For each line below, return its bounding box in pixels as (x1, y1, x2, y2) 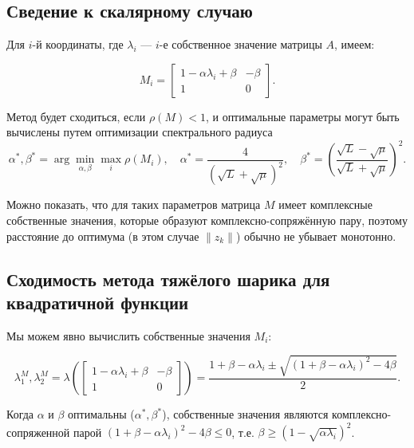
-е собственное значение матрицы (159, 36, 322, 53)
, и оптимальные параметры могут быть (205, 108, 400, 124)
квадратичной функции (6, 289, 189, 314)
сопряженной (6, 423, 70, 440)
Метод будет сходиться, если (6, 108, 146, 124)
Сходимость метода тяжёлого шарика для (6, 266, 330, 291)
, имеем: (334, 36, 375, 53)
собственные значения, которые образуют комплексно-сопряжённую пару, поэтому (6, 212, 408, 229)
